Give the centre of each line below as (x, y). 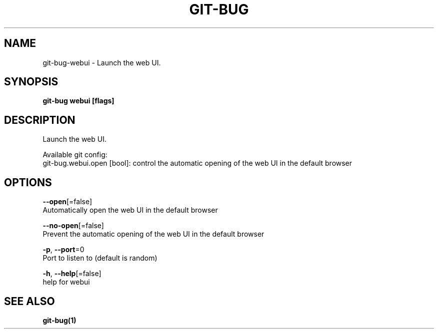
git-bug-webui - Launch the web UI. (102, 62)
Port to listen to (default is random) (100, 258)
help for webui (66, 282)
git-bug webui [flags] (78, 101)
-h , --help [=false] (72, 274)
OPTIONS (28, 182)
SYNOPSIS (31, 82)
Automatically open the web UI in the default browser (130, 210)
